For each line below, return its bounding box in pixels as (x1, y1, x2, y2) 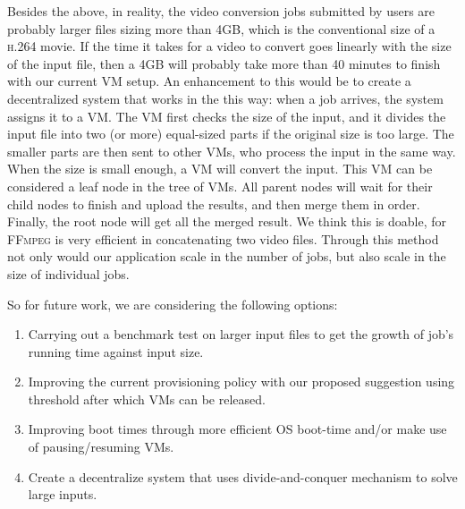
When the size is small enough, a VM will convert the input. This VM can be (7, 159, 433, 178)
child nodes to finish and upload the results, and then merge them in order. (7, 194, 420, 213)
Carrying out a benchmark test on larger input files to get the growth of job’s (28, 325, 454, 344)
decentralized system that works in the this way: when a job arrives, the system (7, 89, 444, 107)
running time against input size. (28, 342, 204, 361)
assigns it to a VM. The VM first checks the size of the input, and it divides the (7, 106, 446, 125)
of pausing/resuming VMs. (28, 437, 174, 456)
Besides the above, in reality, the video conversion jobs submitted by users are (7, 2, 435, 20)
